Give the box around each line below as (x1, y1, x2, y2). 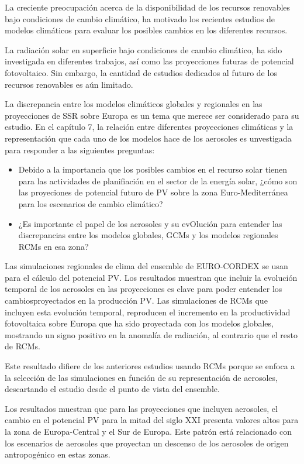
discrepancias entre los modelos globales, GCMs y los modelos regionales (18, 229, 278, 241)
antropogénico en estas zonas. (5, 448, 110, 460)
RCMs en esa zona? (18, 240, 89, 252)
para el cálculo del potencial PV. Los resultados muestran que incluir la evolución (5, 271, 298, 283)
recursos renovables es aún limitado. (5, 78, 133, 90)
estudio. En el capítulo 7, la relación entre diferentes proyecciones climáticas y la (5, 121, 293, 133)
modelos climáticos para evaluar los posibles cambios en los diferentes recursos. (5, 24, 288, 36)
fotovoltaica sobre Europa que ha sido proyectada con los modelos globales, (5, 317, 274, 329)
